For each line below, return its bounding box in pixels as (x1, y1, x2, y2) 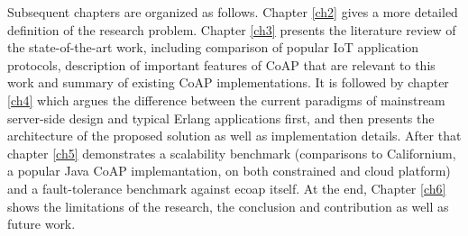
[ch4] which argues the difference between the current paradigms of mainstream (7, 90, 445, 109)
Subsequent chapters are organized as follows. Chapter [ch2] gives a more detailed (7, 3, 458, 21)
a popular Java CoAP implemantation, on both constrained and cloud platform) (7, 161, 451, 180)
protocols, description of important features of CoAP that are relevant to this (7, 55, 436, 74)
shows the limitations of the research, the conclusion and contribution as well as (7, 196, 449, 215)
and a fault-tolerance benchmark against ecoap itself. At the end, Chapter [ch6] (7, 178, 446, 197)
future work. (7, 214, 76, 233)
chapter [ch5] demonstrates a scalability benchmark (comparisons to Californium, (7, 143, 456, 162)
